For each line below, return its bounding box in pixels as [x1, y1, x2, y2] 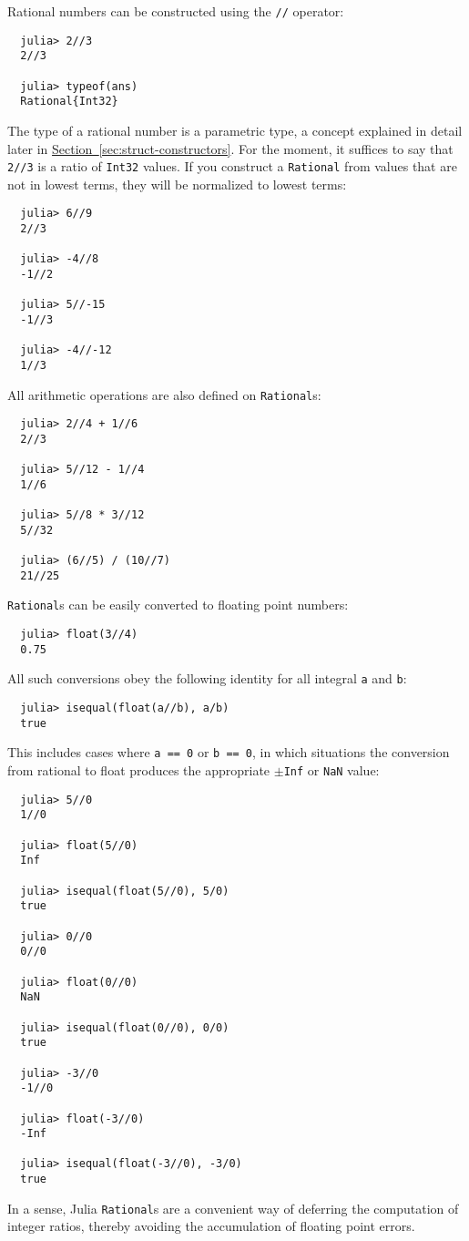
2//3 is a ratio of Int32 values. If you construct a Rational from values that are [7, 157, 457, 176]
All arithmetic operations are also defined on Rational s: [7, 385, 321, 404]
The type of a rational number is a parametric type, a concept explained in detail [7, 120, 463, 139]
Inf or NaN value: [283, 761, 380, 780]
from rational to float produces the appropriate [7, 761, 270, 780]
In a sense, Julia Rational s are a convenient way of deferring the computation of [7, 1198, 459, 1217]
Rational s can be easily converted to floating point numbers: [7, 595, 349, 614]
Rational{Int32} [20, 95, 118, 108]
